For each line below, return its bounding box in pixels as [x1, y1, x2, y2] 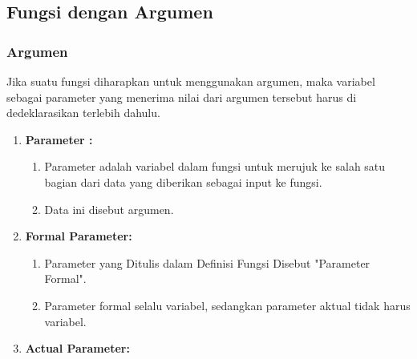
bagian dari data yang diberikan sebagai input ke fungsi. [44, 173, 322, 190]
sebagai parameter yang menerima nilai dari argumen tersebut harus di [6, 88, 357, 105]
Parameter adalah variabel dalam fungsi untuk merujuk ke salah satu [44, 158, 386, 175]
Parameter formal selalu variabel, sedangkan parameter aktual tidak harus [44, 296, 411, 313]
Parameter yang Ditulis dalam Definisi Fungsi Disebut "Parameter [44, 254, 370, 271]
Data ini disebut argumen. [44, 200, 174, 217]
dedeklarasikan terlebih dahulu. [6, 104, 160, 121]
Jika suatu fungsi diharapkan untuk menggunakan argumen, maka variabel [6, 73, 375, 89]
